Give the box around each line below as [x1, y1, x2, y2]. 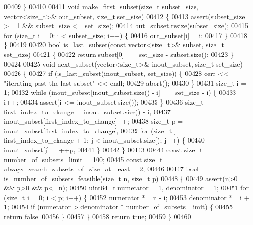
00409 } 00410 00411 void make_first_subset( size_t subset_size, [4, 1, 198, 11]
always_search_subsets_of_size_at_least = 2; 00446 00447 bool [4, 164, 199, 174]
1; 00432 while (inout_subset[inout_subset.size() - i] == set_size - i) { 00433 [4, 87, 236, 97]
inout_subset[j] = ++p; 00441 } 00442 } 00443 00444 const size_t [4, 144, 203, 154]
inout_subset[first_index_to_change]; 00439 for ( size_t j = [4, 125, 184, 135]
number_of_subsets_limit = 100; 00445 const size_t [4, 154, 163, 164]
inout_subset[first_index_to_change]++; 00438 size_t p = [4, 116, 183, 126]
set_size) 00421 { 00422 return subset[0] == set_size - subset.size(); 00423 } [4, 49, 234, 59]
